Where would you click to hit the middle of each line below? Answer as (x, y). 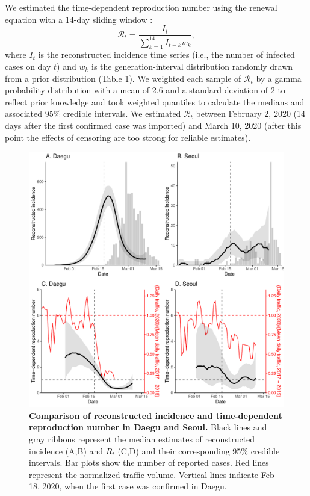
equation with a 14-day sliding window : (79, 19)
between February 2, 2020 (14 (251, 113)
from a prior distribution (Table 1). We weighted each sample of (123, 78)
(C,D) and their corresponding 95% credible (199, 451)
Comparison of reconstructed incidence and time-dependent (156, 415)
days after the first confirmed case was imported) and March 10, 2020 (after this (153, 125)
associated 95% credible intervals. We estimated (93, 113)
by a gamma (279, 78)
